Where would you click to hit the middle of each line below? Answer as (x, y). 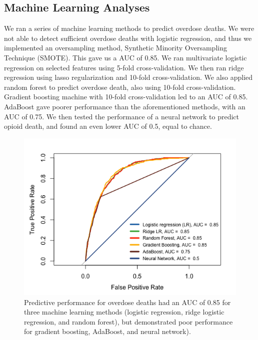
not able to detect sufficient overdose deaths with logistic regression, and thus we (128, 38)
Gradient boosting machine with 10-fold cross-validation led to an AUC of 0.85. (126, 97)
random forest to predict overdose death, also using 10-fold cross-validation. (120, 87)
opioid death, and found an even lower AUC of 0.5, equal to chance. (108, 126)
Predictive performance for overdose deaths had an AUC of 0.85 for (127, 302)
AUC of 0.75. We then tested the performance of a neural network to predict (122, 116)
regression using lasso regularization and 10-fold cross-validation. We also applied (128, 77)
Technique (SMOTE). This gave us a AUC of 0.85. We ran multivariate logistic (125, 57)
